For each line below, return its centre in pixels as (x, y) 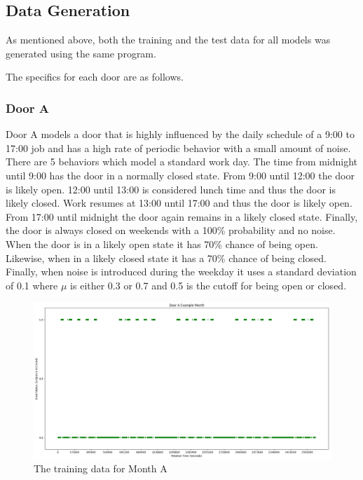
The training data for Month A (101, 468)
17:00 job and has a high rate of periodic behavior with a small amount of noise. (178, 148)
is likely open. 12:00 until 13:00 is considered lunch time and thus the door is (171, 189)
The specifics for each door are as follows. (95, 77)
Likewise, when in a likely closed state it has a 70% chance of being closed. (166, 258)
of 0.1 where (32, 285)
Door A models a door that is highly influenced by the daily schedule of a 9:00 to (180, 134)
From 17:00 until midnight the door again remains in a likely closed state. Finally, (182, 216)
